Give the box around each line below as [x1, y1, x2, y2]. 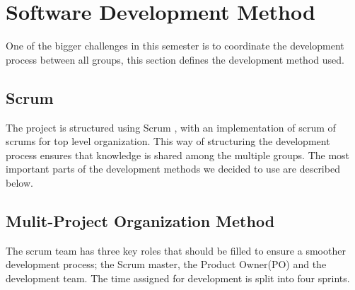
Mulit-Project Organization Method [6, 209, 275, 231]
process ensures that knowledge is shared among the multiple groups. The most [6, 147, 350, 162]
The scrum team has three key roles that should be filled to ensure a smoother [6, 243, 346, 257]
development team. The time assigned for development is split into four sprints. [6, 270, 350, 285]
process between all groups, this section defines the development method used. [6, 52, 344, 66]
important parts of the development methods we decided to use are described [6, 161, 340, 176]
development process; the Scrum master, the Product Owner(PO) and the [6, 257, 327, 272]
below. [6, 175, 33, 190]
